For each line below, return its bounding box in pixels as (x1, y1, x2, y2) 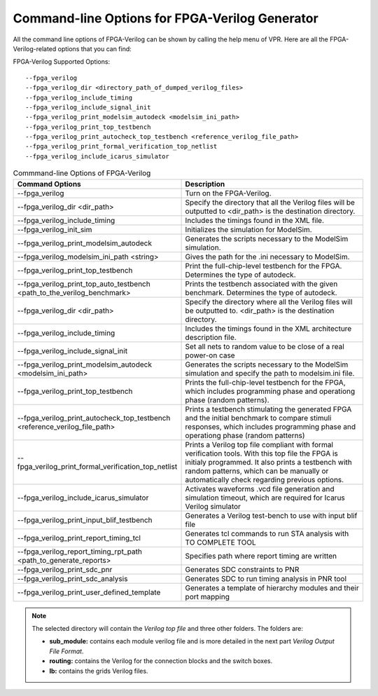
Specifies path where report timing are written (185, 551, 337, 561)
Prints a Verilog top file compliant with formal (185, 439, 334, 449)
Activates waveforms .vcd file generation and (185, 484, 335, 493)
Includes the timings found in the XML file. (185, 215, 325, 225)
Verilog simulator (185, 501, 241, 511)
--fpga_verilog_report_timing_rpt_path (17, 547, 143, 557)
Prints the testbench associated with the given (185, 279, 338, 289)
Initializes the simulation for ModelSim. (185, 224, 312, 234)
